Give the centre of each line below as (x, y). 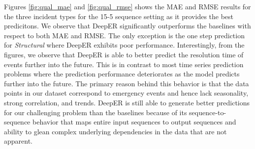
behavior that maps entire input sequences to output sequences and (134, 122)
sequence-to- (208, 112)
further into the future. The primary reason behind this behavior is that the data (127, 83)
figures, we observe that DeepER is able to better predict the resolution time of (124, 54)
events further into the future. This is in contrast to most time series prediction (124, 64)
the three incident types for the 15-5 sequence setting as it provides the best (119, 16)
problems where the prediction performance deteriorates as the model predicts (122, 74)
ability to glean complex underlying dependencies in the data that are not (115, 131)
